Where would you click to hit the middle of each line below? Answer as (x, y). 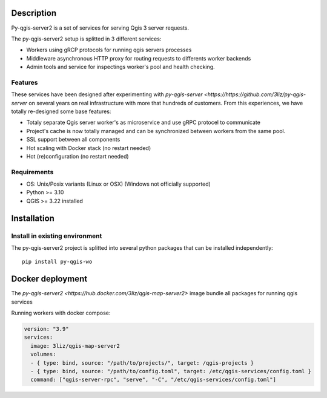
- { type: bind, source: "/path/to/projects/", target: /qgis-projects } (142, 363)
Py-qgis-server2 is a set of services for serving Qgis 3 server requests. (100, 28)
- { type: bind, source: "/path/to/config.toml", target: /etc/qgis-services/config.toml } (171, 371)
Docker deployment (49, 279)
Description (34, 13)
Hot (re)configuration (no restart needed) (78, 156)
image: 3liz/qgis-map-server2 (75, 346)
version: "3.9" (46, 329)
